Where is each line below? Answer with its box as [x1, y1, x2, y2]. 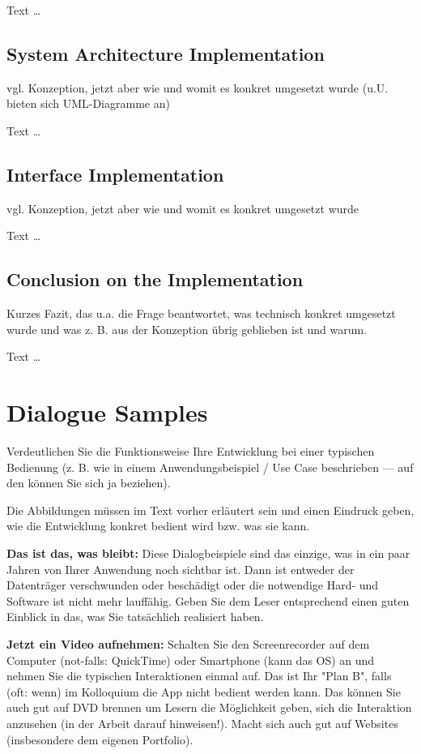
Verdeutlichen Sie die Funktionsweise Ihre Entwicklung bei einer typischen [6, 443, 375, 460]
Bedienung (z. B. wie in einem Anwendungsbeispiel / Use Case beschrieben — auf [6, 458, 414, 475]
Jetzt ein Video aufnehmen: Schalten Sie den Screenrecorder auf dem [6, 636, 370, 653]
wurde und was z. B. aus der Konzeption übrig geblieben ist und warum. [6, 320, 368, 337]
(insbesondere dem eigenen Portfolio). [6, 730, 193, 748]
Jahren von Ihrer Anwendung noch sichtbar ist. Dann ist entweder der [6, 560, 355, 577]
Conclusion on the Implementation [6, 267, 304, 292]
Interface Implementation [6, 161, 224, 186]
